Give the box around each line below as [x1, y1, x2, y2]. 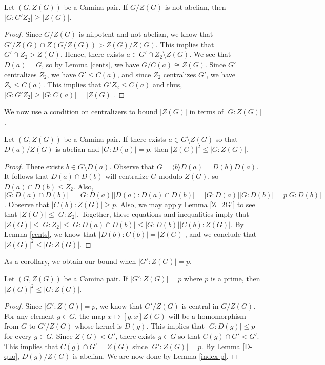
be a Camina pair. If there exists [64, 133, 166, 144]
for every [4, 331, 32, 341]
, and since [117, 69, 151, 79]
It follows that [4, 171, 49, 181]
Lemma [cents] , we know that [4, 229, 96, 239]
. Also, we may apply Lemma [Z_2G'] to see [115, 198, 255, 209]
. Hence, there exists [60, 49, 124, 59]
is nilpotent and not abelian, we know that [78, 29, 213, 39]
